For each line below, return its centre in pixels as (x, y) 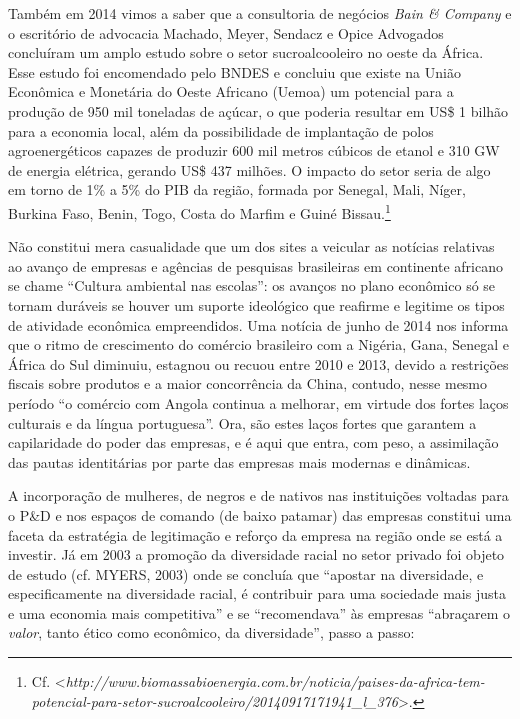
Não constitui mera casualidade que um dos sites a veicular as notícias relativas (251, 246)
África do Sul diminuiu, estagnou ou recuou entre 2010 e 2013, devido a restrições (258, 363)
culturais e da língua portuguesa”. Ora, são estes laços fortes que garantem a (242, 422)
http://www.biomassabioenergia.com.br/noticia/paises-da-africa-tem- (275, 681)
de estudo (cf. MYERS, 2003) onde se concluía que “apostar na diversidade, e (246, 573)
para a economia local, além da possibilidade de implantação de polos (221, 130)
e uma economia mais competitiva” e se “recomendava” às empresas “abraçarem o (259, 612)
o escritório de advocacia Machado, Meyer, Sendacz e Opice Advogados (226, 32)
